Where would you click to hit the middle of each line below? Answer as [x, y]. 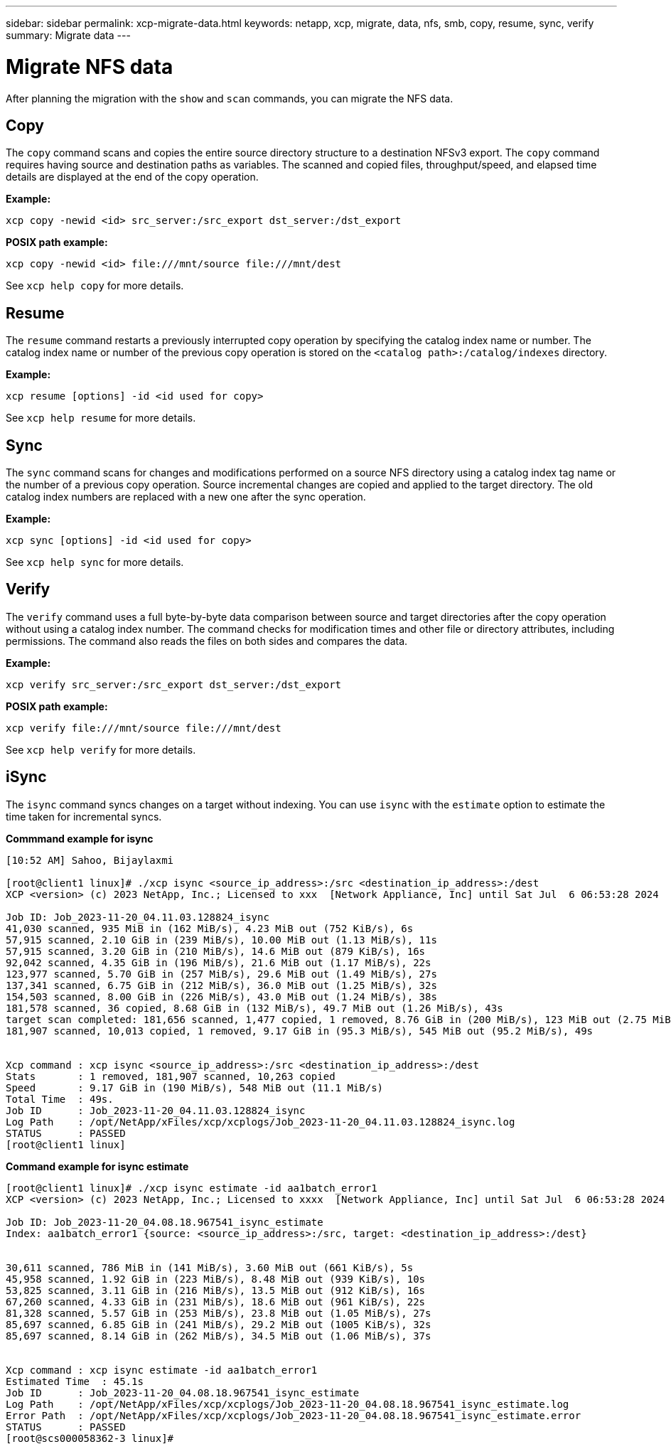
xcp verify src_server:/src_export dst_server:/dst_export [174, 684]
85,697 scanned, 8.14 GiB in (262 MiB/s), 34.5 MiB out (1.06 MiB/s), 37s [219, 1336]
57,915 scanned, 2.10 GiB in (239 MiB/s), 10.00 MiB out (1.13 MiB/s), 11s [221, 940]
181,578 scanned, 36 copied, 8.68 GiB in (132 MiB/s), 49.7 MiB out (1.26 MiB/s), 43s [254, 1008]
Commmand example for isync [80, 838]
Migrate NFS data [90, 66]
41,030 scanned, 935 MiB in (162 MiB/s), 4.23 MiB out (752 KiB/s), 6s [210, 928]
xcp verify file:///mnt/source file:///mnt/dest [144, 728]
